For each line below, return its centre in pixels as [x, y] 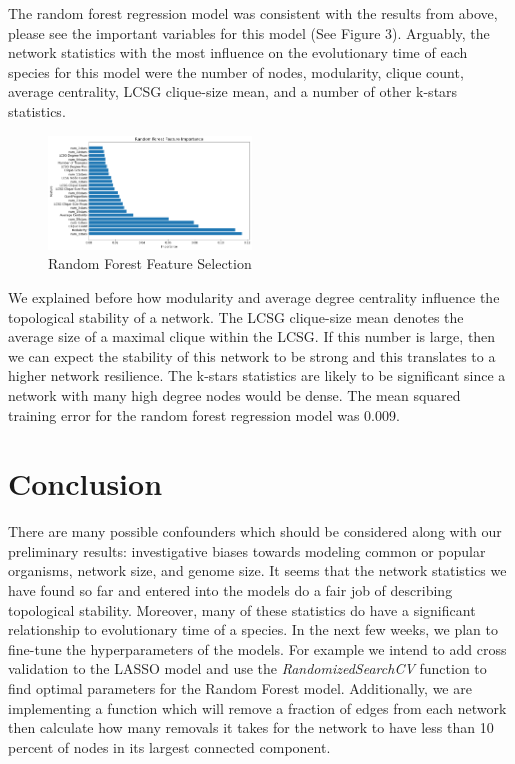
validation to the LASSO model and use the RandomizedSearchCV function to [247, 668]
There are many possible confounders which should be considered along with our [255, 531]
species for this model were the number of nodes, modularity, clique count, [236, 71]
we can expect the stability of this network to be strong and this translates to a [252, 355]
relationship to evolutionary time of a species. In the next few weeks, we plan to [253, 629]
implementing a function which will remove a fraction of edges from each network [257, 707]
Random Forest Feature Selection [150, 263]
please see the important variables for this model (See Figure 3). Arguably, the [249, 32]
